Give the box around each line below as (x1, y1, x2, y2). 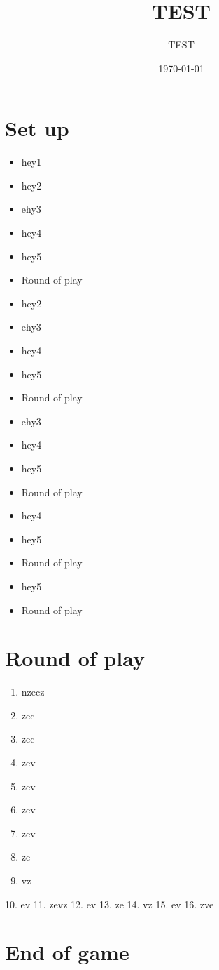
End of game (5, 938, 129, 966)
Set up (5, 114, 69, 142)
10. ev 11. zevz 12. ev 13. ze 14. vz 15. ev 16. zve (5, 896, 214, 911)
